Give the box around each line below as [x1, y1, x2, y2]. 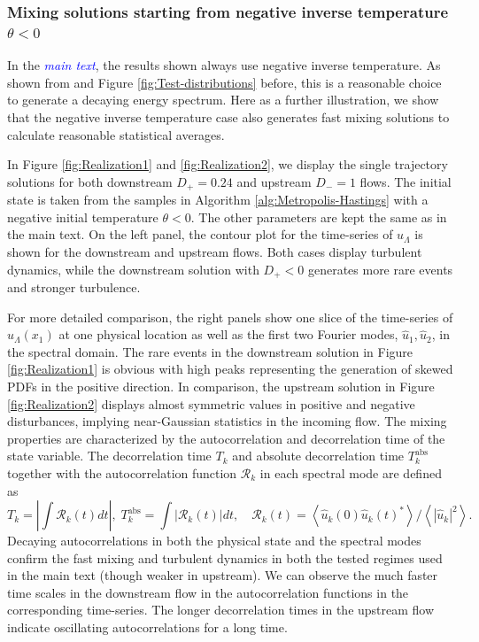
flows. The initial [359, 172, 452, 190]
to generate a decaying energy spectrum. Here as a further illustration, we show [7, 90, 439, 109]
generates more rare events [307, 259, 453, 278]
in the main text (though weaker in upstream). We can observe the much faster [7, 566, 438, 584]
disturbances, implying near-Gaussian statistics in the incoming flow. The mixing [7, 412, 447, 430]
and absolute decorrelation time [232, 446, 405, 465]
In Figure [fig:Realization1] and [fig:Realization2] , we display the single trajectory [7, 155, 448, 174]
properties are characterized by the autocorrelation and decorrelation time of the [7, 429, 445, 447]
